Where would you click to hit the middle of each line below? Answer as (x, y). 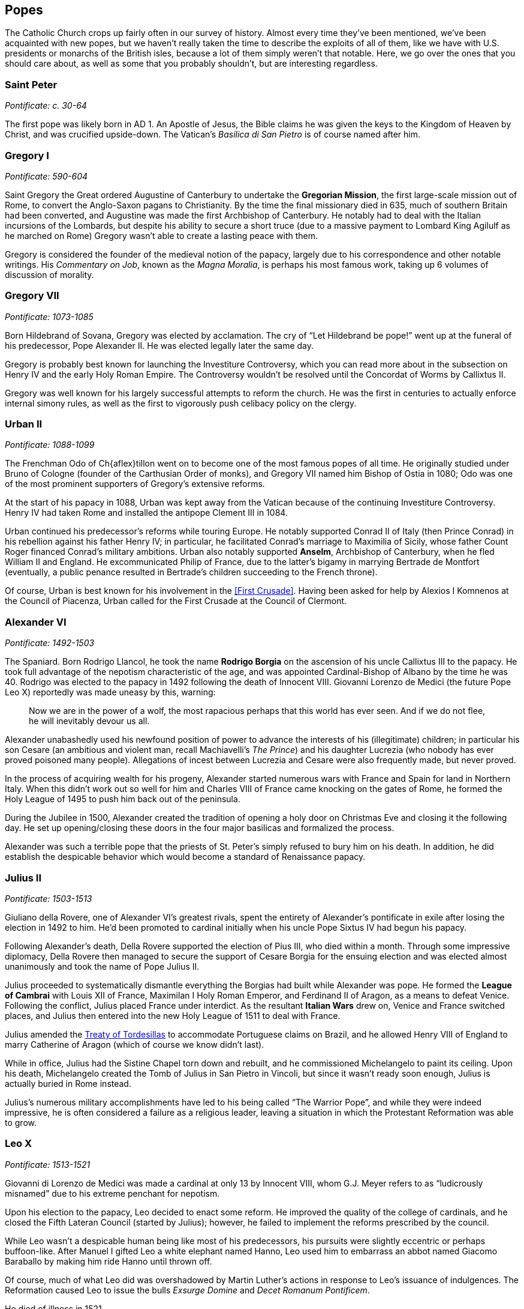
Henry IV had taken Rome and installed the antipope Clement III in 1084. (146, 513)
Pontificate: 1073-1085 (49, 316)
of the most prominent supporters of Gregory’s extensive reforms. (135, 484)
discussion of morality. (49, 274)
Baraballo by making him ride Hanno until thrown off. (109, 1261)
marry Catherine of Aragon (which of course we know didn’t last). (135, 1044)
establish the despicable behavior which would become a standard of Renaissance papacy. (185, 857)
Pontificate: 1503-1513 (49, 898)
